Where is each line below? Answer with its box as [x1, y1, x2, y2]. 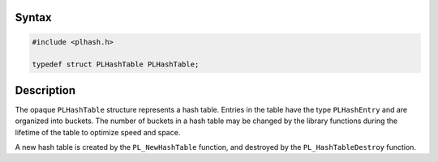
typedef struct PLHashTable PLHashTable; [32, 60, 200, 69]
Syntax [15, 11, 52, 24]
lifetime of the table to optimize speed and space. [15, 127, 181, 137]
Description [15, 83, 76, 97]
